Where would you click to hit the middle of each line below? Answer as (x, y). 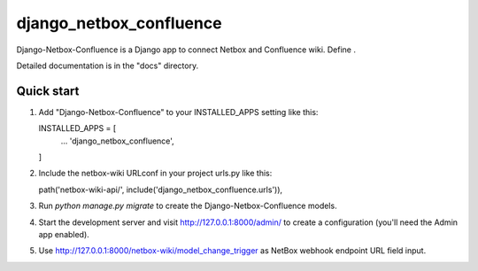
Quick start (48, 91)
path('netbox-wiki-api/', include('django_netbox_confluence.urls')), (161, 190)
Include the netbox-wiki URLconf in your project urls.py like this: (155, 174)
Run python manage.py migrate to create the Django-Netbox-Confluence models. (188, 206)
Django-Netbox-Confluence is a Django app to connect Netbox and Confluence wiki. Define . (186, 50)
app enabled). (64, 234)
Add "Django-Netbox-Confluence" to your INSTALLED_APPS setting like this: (178, 112)
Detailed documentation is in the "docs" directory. (108, 66)
